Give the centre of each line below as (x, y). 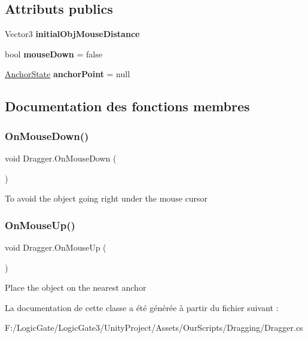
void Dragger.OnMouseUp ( (56, 247)
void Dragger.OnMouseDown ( (61, 158)
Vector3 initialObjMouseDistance (72, 34)
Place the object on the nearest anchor (76, 287)
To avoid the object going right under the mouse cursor (106, 198)
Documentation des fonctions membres (127, 106)
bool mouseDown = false (54, 54)
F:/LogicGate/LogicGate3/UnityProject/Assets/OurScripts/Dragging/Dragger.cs (154, 328)
